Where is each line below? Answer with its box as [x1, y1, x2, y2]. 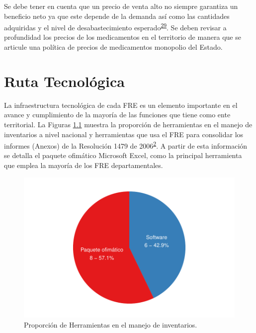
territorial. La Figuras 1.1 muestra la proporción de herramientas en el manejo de [4, 119, 253, 129]
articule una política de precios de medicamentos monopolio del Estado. [4, 42, 223, 52]
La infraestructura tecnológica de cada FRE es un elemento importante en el [4, 99, 238, 110]
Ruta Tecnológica [4, 71, 125, 91]
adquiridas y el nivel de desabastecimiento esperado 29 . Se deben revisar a [4, 21, 227, 32]
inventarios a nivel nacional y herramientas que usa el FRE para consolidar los [4, 129, 244, 139]
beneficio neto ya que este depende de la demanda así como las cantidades [4, 10, 230, 21]
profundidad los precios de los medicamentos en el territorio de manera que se [4, 32, 241, 42]
